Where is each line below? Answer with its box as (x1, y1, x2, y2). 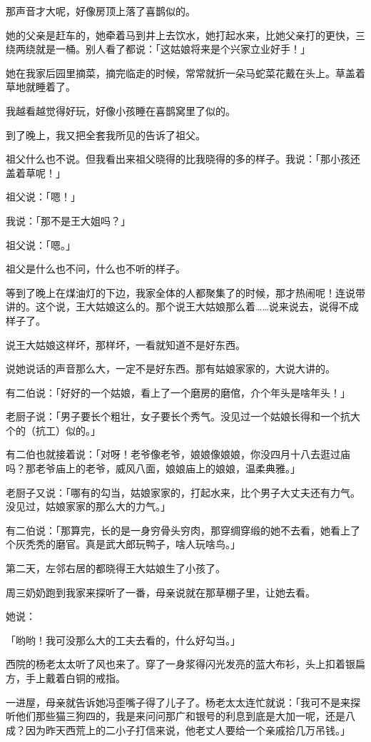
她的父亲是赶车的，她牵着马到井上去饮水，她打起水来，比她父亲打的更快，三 (6, 27, 365, 42)
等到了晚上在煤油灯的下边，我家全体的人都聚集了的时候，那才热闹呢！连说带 (6, 285, 365, 300)
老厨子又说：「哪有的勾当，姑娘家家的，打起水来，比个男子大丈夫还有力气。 (6, 484, 360, 499)
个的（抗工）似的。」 (6, 422, 101, 437)
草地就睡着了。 (6, 79, 76, 94)
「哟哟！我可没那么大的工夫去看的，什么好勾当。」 (6, 632, 240, 647)
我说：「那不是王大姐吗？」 (6, 213, 131, 228)
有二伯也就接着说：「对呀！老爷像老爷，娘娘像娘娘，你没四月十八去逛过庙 (6, 447, 350, 462)
